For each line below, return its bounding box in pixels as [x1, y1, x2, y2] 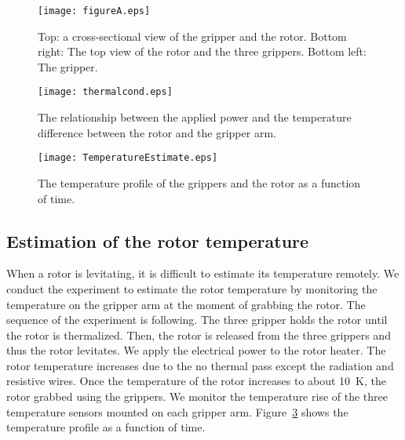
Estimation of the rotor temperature [6, 228, 309, 253]
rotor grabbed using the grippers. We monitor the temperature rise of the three [6, 388, 388, 405]
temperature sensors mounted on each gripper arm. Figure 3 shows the [6, 403, 348, 420]
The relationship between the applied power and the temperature [38, 109, 352, 125]
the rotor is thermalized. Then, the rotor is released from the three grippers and [6, 326, 391, 343]
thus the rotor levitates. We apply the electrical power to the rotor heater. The [6, 342, 386, 358]
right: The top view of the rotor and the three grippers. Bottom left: [38, 43, 367, 60]
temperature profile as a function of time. [6, 419, 206, 435]
